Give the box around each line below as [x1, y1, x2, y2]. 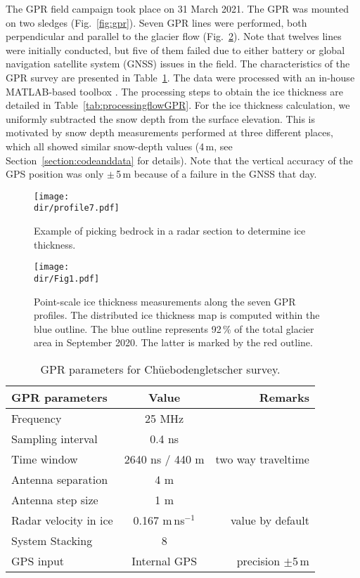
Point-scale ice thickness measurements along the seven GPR [34, 294, 296, 308]
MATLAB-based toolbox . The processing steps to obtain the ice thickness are [6, 84, 344, 98]
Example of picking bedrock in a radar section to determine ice [34, 223, 306, 238]
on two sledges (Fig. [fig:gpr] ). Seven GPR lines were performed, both [6, 15, 307, 29]
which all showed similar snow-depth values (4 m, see [6, 138, 233, 153]
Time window [11, 450, 78, 467]
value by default [230, 511, 309, 528]
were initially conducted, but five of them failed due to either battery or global [6, 42, 345, 57]
